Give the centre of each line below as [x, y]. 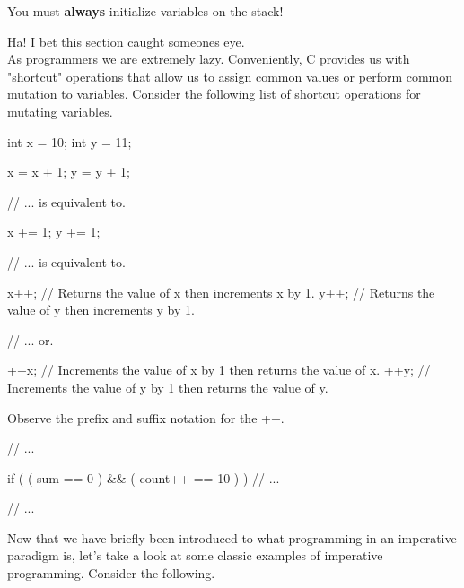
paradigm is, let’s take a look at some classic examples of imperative [195, 555]
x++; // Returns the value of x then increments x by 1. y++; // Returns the [221, 292]
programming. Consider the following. [111, 573]
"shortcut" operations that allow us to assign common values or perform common [230, 76]
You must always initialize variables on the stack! [145, 11]
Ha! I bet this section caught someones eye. [126, 41]
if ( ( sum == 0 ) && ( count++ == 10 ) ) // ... [144, 477]
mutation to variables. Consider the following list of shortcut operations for [214, 94]
